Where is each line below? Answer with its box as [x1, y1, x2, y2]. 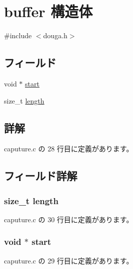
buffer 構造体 [4, 1, 93, 22]
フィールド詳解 [4, 168, 77, 184]
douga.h [43, 30, 67, 41]
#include [4, 30, 32, 41]
